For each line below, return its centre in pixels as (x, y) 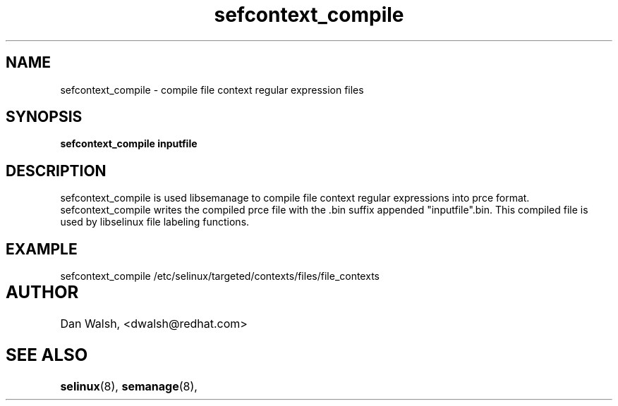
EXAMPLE (42, 249)
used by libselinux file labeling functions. (155, 222)
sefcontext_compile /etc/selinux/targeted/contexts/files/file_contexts (220, 276)
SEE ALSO (47, 355)
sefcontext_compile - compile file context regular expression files (212, 90)
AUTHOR (42, 293)
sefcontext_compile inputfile (129, 144)
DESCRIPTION (56, 171)
